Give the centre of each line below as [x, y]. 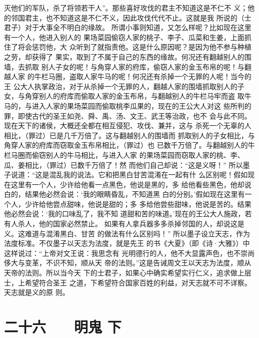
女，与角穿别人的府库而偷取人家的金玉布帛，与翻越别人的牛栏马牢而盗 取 [124, 96]
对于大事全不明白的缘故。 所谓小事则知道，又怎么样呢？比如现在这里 [138, 27]
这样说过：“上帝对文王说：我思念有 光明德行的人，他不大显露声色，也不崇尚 [129, 253]
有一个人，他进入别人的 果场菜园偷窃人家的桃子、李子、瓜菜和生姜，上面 [124, 37]
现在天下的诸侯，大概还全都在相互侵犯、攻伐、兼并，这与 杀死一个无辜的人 [128, 125]
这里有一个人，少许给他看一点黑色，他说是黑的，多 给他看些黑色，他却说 [131, 184]
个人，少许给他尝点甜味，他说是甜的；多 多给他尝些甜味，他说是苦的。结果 [128, 204]
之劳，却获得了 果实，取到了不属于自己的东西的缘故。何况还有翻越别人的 [124, 56]
